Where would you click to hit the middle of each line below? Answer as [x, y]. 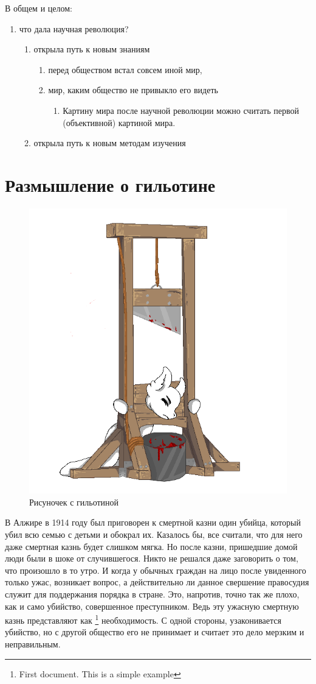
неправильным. [33, 644]
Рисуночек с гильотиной [74, 502]
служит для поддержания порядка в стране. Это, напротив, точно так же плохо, [152, 594]
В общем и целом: [39, 8]
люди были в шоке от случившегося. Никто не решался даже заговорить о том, [152, 558]
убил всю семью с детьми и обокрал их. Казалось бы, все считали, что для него [154, 534]
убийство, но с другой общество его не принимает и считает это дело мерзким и [155, 632]
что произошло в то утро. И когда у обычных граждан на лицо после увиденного [156, 570]
